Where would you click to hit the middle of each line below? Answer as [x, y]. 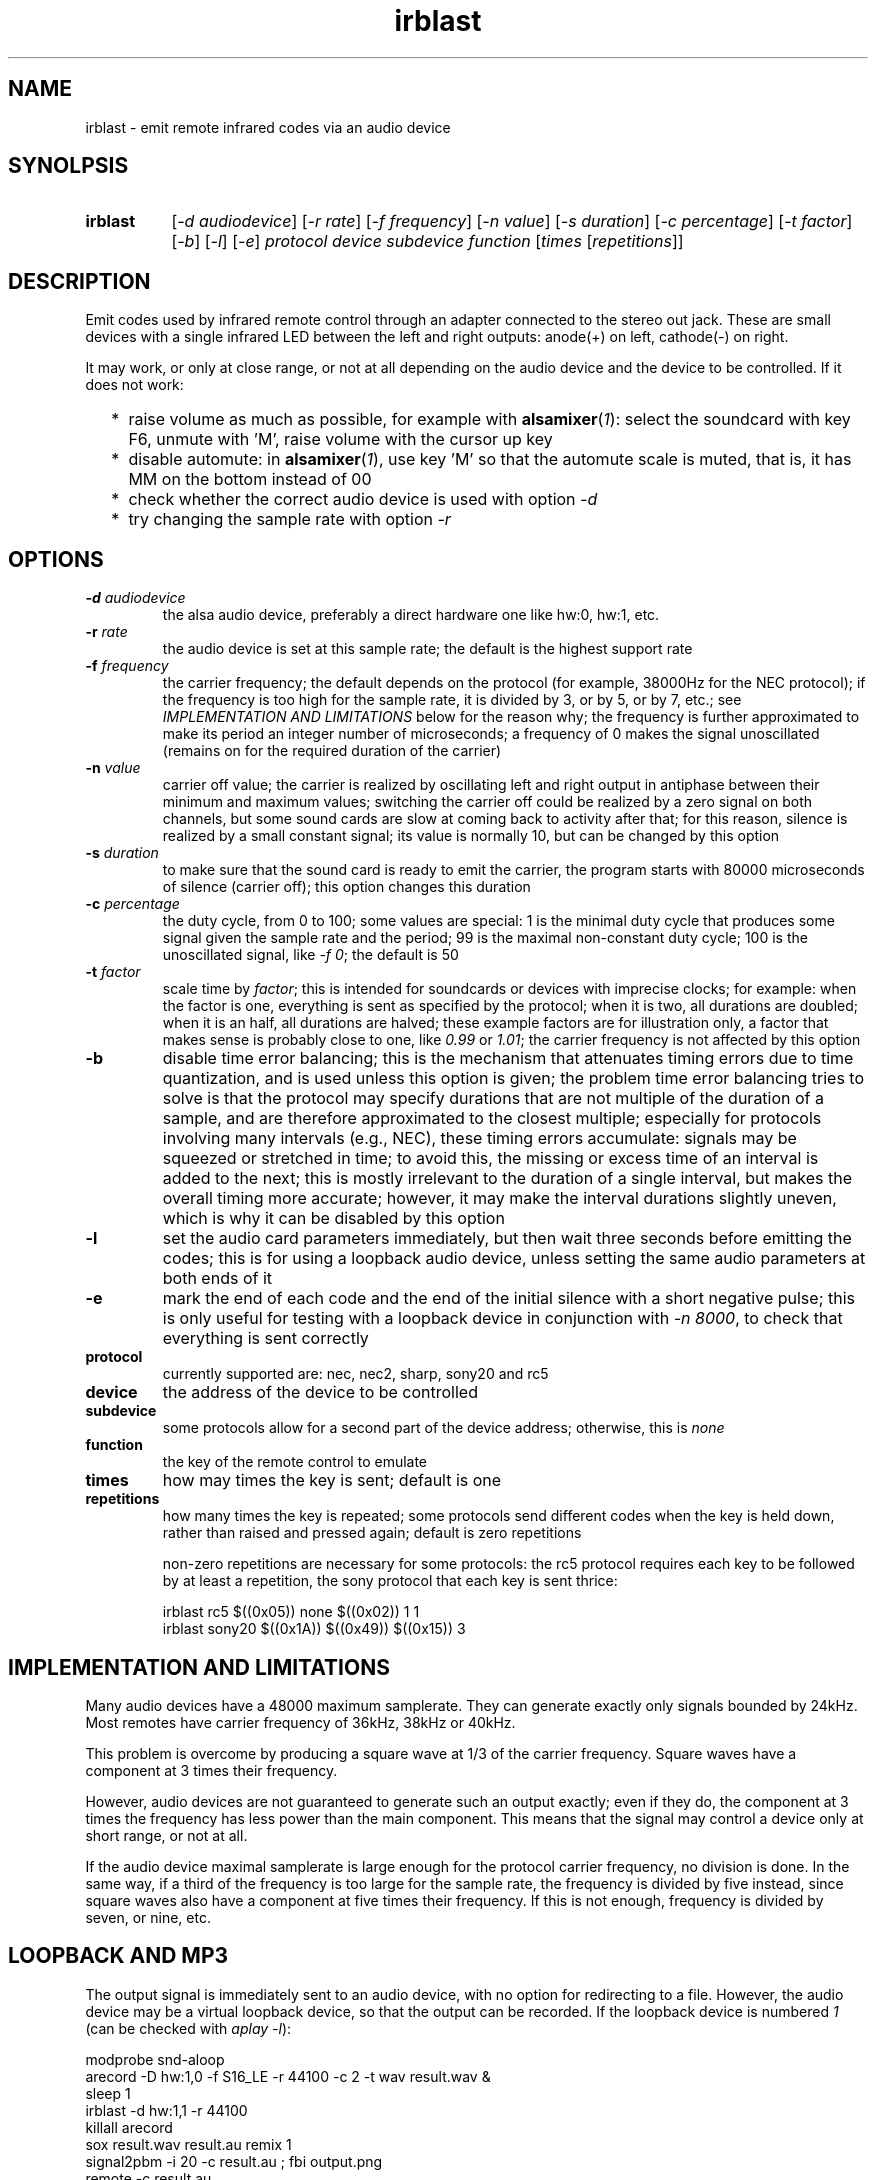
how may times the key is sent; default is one [332, 1480]
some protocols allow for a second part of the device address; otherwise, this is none [443, 1428]
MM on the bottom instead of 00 [250, 479]
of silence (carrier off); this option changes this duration [346, 887]
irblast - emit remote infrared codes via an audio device [268, 127]
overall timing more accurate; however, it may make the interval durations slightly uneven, [499, 1198]
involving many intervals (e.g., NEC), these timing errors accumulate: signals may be [479, 1138]
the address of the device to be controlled [320, 1392]
